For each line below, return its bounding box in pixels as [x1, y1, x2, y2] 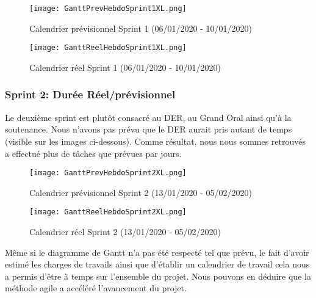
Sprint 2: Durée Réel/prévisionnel [5, 87, 176, 102]
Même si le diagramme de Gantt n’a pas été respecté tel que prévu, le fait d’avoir [5, 245, 309, 258]
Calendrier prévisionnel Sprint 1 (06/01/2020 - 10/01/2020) [29, 21, 253, 34]
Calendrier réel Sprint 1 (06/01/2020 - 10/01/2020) [29, 60, 221, 73]
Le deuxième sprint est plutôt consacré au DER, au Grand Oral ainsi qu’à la [5, 111, 292, 123]
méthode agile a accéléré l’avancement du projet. [5, 282, 187, 294]
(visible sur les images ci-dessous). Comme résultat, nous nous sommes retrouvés [5, 134, 306, 147]
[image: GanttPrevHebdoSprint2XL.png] [29, 169, 187, 178]
